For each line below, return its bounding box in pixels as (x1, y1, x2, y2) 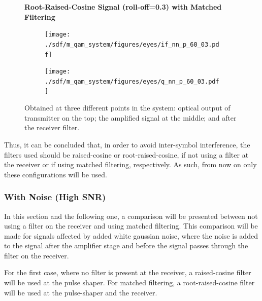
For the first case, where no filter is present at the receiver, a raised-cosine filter (4, 267, 251, 278)
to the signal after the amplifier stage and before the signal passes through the (4, 240, 248, 251)
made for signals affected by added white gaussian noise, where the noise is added (4, 230, 258, 241)
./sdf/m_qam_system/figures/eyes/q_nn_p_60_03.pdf (45, 78, 219, 85)
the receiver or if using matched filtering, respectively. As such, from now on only (4, 159, 257, 170)
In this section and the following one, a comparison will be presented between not (4, 210, 258, 221)
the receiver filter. (24, 122, 80, 133)
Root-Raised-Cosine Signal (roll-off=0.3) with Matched (24, 2, 222, 12)
